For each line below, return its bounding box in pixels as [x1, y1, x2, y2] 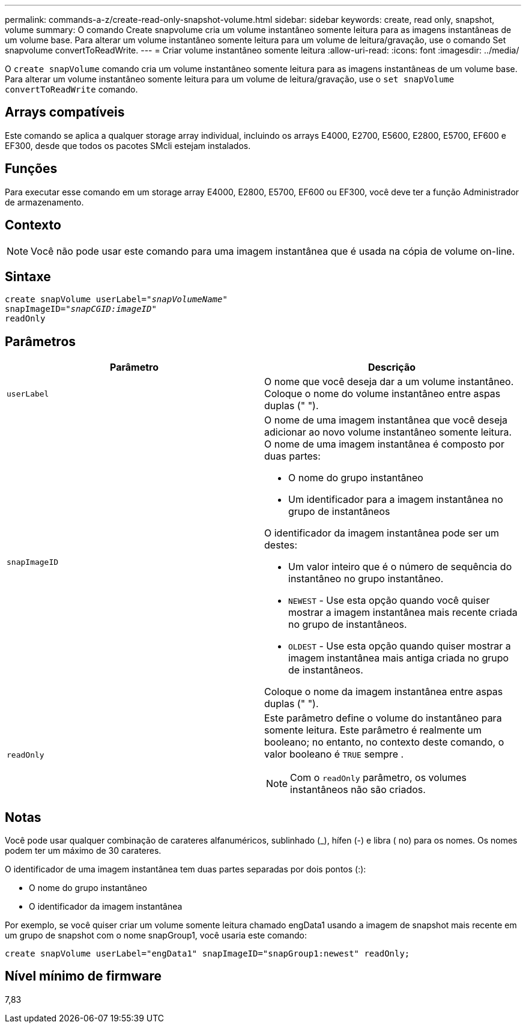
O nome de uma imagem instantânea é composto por [264, 438, 504, 451]
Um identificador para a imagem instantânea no [288, 493, 503, 506]
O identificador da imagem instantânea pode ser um [264, 527, 500, 540]
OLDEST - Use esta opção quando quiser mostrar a [288, 640, 511, 652]
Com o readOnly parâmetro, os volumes [290, 771, 467, 784]
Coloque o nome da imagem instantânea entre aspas [264, 686, 503, 698]
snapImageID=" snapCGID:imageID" [5, 304, 157, 314]
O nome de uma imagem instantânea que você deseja [264, 414, 508, 427]
